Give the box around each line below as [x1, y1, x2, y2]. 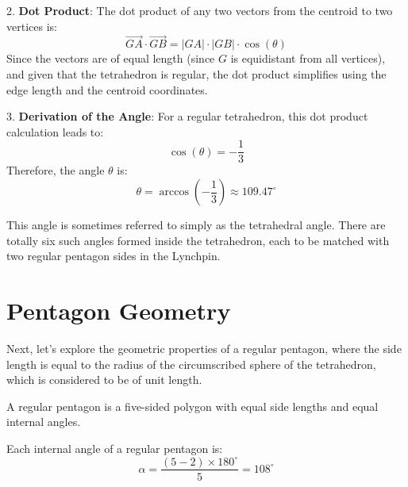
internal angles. [6, 413, 81, 430]
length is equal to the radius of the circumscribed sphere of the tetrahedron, [6, 355, 376, 372]
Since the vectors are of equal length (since [6, 50, 215, 67]
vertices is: [6, 17, 57, 34]
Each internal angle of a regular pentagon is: [6, 439, 223, 456]
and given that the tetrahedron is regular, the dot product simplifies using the [6, 66, 387, 82]
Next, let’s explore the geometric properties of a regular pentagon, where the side [6, 339, 402, 356]
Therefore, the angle [6, 162, 105, 178]
